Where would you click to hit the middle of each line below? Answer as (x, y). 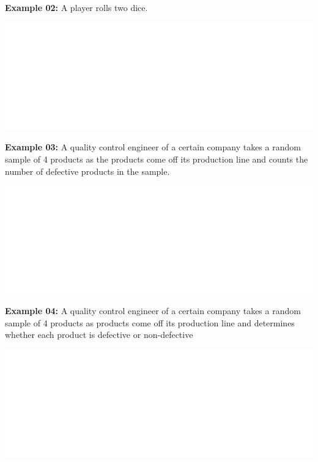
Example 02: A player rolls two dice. (76, 7)
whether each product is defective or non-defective (99, 335)
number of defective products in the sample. (87, 171)
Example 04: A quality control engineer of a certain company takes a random (153, 310)
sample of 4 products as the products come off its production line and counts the (157, 159)
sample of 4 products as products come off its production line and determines (150, 322)
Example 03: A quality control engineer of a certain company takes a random (153, 147)
